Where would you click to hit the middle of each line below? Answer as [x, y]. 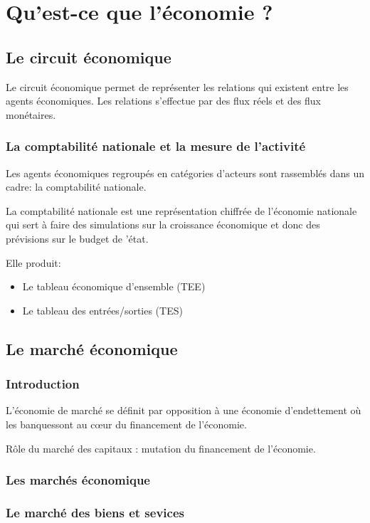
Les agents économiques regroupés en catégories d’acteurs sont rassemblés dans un [185, 173]
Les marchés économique [78, 480]
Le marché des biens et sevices [95, 512]
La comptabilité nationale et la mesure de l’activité [156, 146]
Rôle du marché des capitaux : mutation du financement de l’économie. [161, 448]
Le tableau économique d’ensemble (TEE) [114, 286]
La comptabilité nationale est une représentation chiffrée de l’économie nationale [181, 210]
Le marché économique [92, 348]
